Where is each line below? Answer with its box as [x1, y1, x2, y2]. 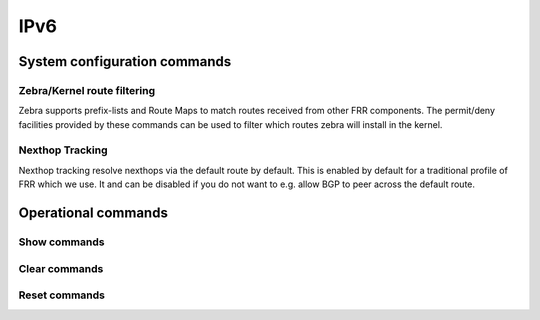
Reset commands [18, 288, 105, 302]
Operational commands [18, 205, 169, 222]
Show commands [18, 235, 105, 249]
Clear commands [18, 261, 104, 275]
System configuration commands [18, 53, 232, 70]
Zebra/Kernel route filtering [18, 83, 156, 97]
